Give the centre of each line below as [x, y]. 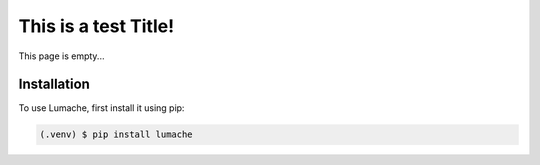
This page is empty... [61, 56]
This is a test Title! [96, 26]
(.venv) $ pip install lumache [116, 134]
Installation [54, 84]
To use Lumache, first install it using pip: [101, 108]
